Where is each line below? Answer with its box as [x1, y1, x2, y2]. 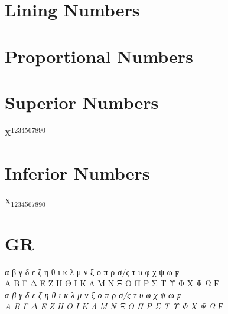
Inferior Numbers [5, 161, 150, 185]
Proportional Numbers [5, 44, 193, 68]
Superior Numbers [5, 90, 159, 114]
